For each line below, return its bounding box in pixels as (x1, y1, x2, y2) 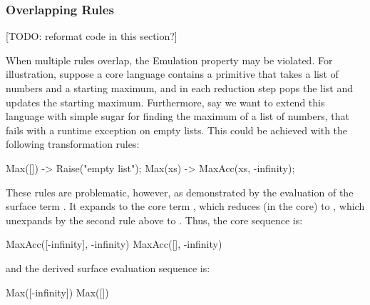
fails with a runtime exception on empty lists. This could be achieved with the (6, 122, 348, 137)
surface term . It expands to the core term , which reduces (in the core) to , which (6, 199, 365, 214)
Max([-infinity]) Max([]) (6, 284, 109, 299)
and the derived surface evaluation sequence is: (6, 260, 210, 275)
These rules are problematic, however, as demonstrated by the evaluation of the (6, 184, 354, 199)
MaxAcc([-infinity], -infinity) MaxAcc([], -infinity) (6, 236, 222, 251)
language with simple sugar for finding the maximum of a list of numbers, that (6, 109, 349, 124)
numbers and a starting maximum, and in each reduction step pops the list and (6, 81, 354, 95)
